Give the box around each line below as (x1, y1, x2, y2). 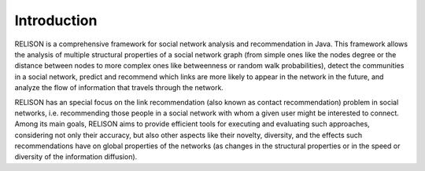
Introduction (14, 12, 98, 29)
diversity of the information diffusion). (14, 152, 138, 162)
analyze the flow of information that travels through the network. (14, 83, 224, 93)
